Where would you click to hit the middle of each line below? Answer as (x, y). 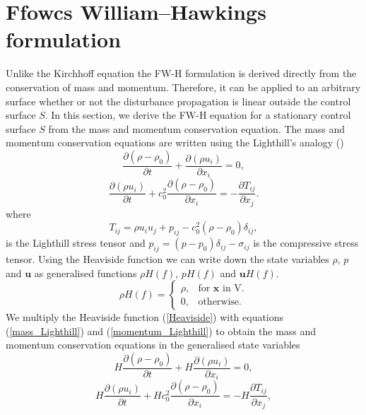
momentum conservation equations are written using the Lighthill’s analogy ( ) (175, 142)
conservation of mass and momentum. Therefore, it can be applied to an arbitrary (183, 87)
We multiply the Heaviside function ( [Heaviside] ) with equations (145, 317)
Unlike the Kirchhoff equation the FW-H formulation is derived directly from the (181, 73)
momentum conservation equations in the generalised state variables (153, 345)
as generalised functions (85, 273)
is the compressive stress (306, 243)
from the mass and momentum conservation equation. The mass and (197, 128)
